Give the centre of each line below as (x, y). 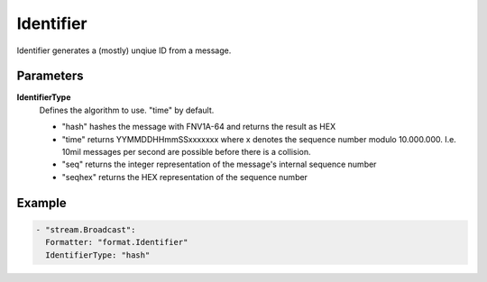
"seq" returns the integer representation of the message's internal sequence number (219, 164)
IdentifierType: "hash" (98, 255)
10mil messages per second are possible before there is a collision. (186, 152)
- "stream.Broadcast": (86, 229)
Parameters (50, 76)
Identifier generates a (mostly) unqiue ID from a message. (124, 50)
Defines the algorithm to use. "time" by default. (127, 110)
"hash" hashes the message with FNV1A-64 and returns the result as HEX (199, 127)
